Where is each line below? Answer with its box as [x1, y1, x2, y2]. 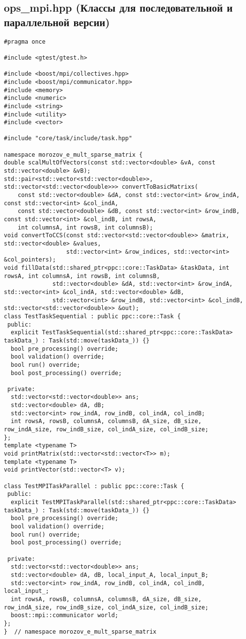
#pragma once [4, 38, 46, 45]
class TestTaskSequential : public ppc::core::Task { [4, 312, 181, 320]
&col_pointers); [4, 256, 56, 263]
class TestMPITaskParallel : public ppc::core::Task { [4, 482, 184, 490]
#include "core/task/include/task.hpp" [4, 135, 132, 142]
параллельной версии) [4, 14, 110, 29]
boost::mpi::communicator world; [11, 612, 119, 619]
